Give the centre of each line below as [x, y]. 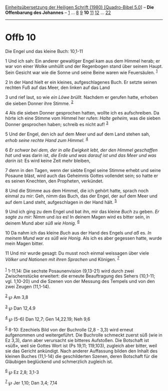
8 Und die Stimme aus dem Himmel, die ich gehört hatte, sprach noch [77, 190]
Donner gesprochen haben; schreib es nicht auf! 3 [57, 124]
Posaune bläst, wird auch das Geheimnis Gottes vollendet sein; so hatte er [82, 175]
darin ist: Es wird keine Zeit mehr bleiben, [48, 160]
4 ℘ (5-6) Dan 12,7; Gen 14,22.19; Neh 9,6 [48, 318]
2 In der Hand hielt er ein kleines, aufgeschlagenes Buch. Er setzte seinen [81, 82]
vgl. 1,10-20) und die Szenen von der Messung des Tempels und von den [80, 281]
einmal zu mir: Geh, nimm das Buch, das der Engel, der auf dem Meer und [81, 196]
